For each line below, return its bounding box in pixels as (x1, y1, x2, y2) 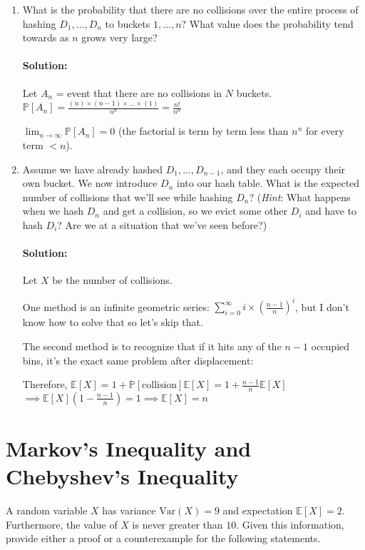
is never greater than (132, 516, 223, 531)
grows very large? (81, 30, 158, 45)
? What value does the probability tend (181, 16, 354, 31)
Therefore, (22, 377, 68, 392)
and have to (305, 203, 357, 218)
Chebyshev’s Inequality (6, 462, 239, 491)
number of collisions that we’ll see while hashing (22, 189, 233, 204)
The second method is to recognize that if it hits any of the (22, 338, 282, 353)
